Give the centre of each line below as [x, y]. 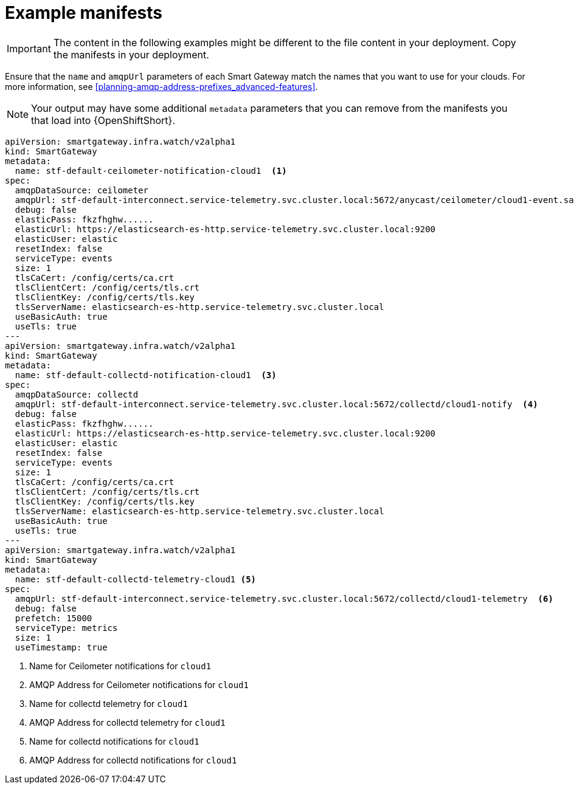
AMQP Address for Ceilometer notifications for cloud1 [139, 684]
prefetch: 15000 [54, 618]
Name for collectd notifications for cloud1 [114, 741]
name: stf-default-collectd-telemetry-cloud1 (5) [136, 579]
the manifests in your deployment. [131, 54]
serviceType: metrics [66, 628]
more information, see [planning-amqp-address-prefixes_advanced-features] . [161, 86]
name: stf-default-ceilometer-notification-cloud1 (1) [151, 171]
